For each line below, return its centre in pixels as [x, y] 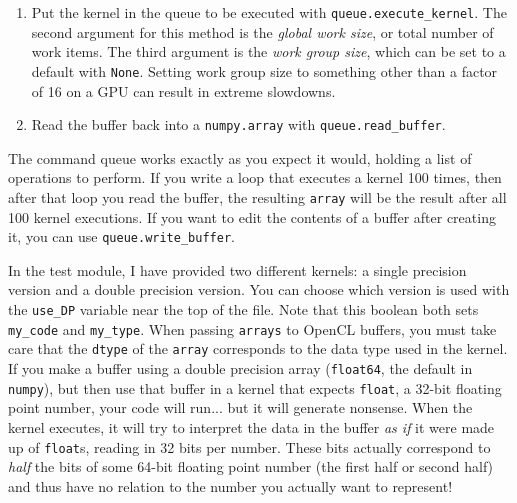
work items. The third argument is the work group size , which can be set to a [268, 51]
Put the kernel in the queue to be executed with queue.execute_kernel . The [269, 12]
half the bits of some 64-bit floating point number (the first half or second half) [251, 466]
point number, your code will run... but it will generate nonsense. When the [240, 407]
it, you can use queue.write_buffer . [121, 236]
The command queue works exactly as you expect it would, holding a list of [240, 157]
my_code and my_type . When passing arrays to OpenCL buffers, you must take [252, 328]
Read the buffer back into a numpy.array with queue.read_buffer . [238, 124]
